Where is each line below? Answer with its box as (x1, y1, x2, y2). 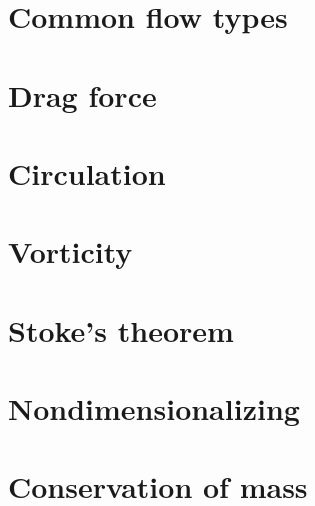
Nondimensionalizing (8, 388, 300, 429)
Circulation (8, 152, 166, 193)
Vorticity (8, 231, 133, 272)
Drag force (8, 74, 157, 115)
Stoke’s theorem (8, 309, 234, 350)
